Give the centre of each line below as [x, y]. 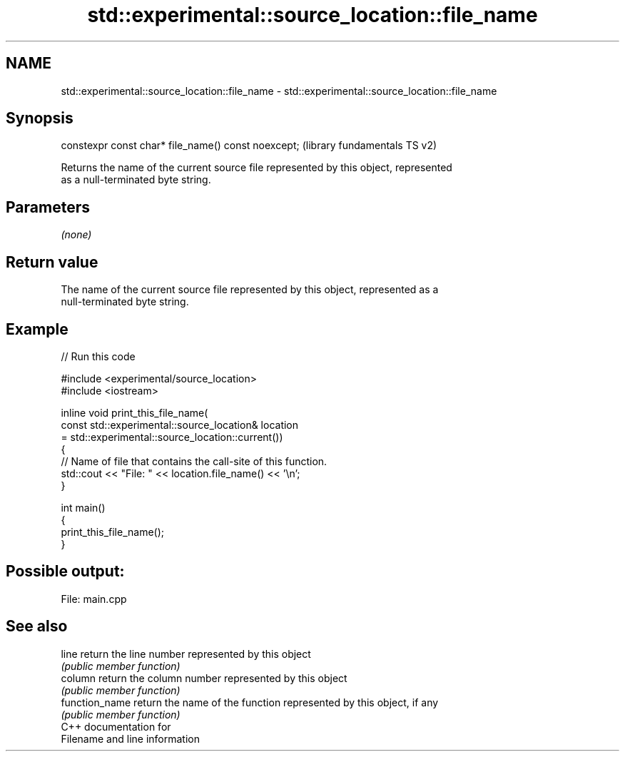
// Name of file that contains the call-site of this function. [194, 461]
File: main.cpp [94, 599]
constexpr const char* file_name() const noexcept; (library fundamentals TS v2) [249, 146]
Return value [52, 262]
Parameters [48, 207]
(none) [76, 235]
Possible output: [65, 571]
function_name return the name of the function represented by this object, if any [250, 702]
